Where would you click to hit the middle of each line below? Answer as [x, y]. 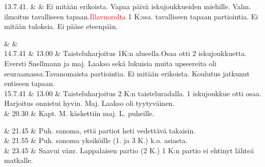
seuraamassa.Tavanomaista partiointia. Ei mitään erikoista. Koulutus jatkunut [127, 73]
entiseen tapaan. [30, 83]
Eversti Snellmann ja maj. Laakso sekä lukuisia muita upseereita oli [111, 63]
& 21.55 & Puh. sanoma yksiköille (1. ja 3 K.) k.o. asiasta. [96, 140]
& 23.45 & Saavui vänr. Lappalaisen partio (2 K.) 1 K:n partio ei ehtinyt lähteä [129, 150]
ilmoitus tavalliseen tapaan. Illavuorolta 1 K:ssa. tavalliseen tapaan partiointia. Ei [131, 16]
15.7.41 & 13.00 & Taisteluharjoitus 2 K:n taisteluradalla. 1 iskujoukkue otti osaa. [133, 93]
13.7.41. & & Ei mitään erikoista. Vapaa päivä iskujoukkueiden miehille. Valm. [128, 6]
